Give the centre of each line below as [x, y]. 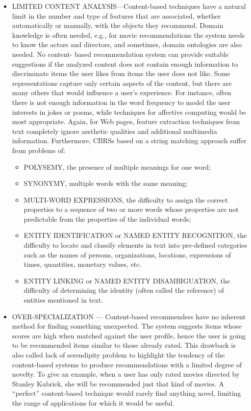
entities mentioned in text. [63, 300]
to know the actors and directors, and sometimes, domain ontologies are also [127, 44]
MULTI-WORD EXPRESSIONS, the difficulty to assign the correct [126, 199]
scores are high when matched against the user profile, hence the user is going [129, 335]
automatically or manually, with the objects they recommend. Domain [118, 25]
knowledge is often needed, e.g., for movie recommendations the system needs [128, 35]
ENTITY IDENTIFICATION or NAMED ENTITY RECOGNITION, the [135, 235]
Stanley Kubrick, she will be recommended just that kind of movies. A [118, 383]
